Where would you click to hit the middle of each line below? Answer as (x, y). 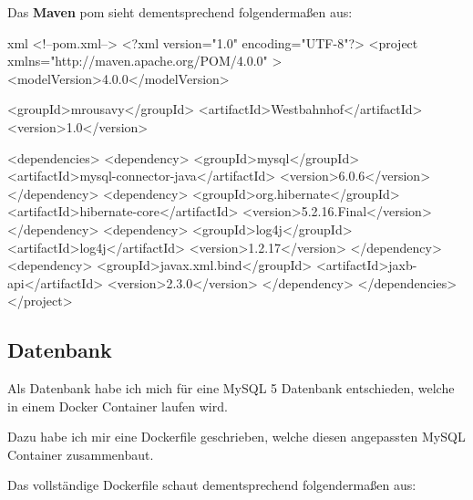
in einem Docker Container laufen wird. (118, 406)
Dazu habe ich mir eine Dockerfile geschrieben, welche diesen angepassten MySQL (236, 437)
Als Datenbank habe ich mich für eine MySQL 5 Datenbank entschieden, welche (231, 388)
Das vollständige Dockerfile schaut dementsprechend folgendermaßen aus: (212, 485)
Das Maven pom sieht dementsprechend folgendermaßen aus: (180, 12)
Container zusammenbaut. (81, 454)
